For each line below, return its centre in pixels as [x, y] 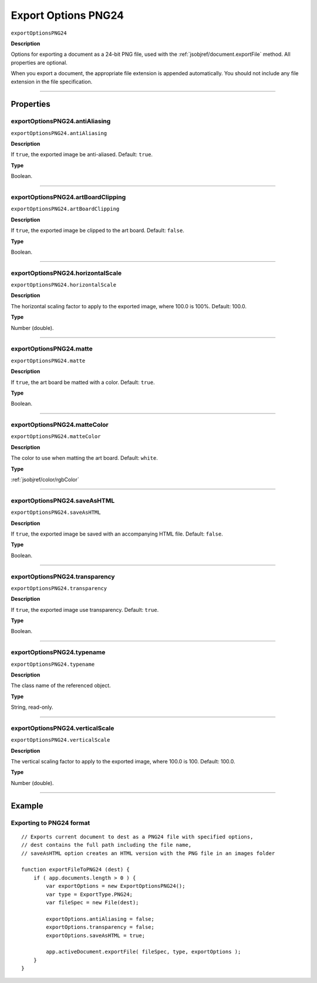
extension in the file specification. [52, 82]
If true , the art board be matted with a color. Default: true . [83, 382]
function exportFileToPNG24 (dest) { [76, 870]
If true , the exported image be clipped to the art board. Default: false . [97, 230]
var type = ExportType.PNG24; [90, 894]
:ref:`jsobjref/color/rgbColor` [45, 480]
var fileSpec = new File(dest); [92, 902]
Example [27, 805]
